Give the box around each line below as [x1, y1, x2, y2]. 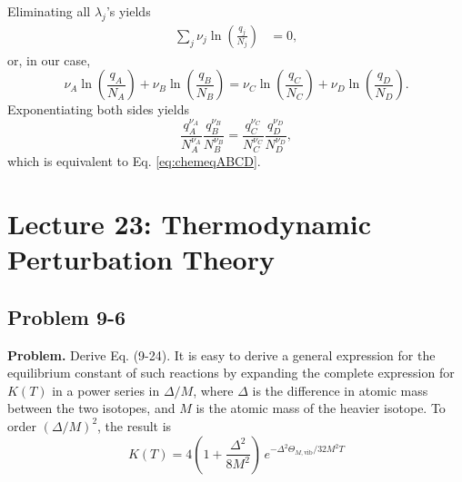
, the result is [97, 416, 172, 435]
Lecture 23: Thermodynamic [7, 204, 372, 241]
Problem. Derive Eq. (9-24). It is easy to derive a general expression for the [7, 345, 436, 364]
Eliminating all [7, 2, 91, 20]
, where [193, 380, 234, 399]
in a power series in [52, 380, 160, 399]
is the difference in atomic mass [252, 380, 428, 399]
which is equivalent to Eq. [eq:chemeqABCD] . [7, 152, 261, 171]
